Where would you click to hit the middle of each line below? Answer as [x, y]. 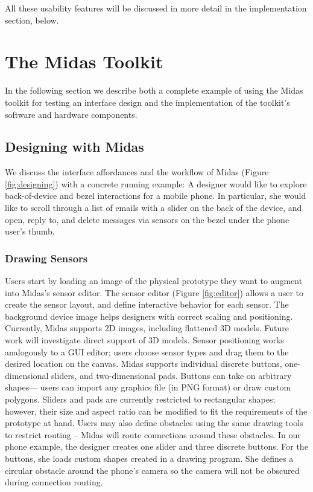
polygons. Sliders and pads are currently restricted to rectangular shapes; [140, 399]
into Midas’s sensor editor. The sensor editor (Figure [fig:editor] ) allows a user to [154, 292]
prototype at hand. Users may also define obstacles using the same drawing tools [154, 423]
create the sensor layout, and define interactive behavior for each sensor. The [147, 304]
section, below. [32, 20]
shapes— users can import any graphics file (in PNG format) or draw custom [148, 387]
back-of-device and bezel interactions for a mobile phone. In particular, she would [156, 196]
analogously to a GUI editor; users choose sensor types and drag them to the [147, 351]
